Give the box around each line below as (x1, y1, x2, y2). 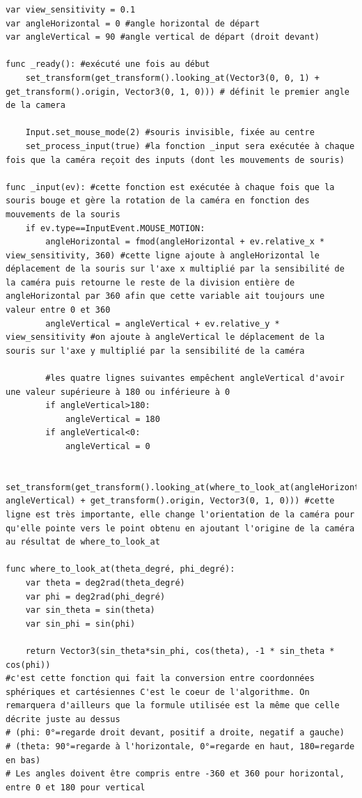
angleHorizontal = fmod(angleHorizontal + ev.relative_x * (45, 237, 325, 247)
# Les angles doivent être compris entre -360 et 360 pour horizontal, (6, 769, 345, 779)
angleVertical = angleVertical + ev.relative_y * (45, 318, 280, 329)
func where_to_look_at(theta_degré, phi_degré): (6, 564, 235, 574)
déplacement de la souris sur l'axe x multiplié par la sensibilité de (6, 264, 345, 274)
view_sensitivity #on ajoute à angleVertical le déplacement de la (6, 332, 325, 343)
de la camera (6, 100, 65, 111)
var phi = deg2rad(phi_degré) (25, 591, 166, 602)
